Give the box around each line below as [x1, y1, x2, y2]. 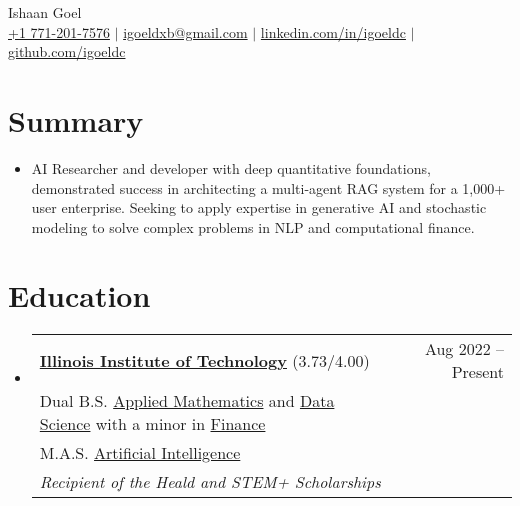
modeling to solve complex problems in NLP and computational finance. [31, 216, 475, 237]
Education [8, 275, 151, 316]
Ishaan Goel [8, 2, 82, 22]
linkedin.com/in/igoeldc [260, 21, 406, 42]
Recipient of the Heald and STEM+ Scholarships [39, 470, 381, 494]
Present [451, 360, 504, 384]
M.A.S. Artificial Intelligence [39, 441, 241, 465]
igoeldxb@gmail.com [123, 21, 248, 42]
